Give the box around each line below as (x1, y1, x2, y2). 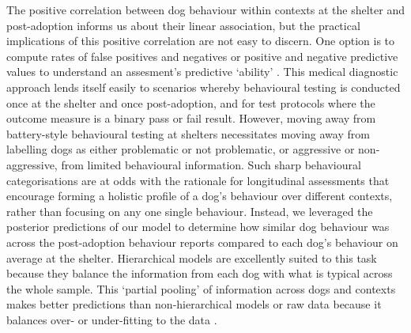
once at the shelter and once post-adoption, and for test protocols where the (6, 94, 375, 111)
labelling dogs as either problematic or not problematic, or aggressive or (6, 141, 355, 157)
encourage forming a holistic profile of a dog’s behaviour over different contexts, (6, 187, 393, 204)
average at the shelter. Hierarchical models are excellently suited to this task (6, 249, 377, 266)
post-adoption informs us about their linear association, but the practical (6, 17, 360, 33)
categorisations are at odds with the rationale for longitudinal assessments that (6, 172, 390, 188)
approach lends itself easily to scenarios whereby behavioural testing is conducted (6, 78, 401, 95)
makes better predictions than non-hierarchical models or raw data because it (6, 296, 382, 312)
